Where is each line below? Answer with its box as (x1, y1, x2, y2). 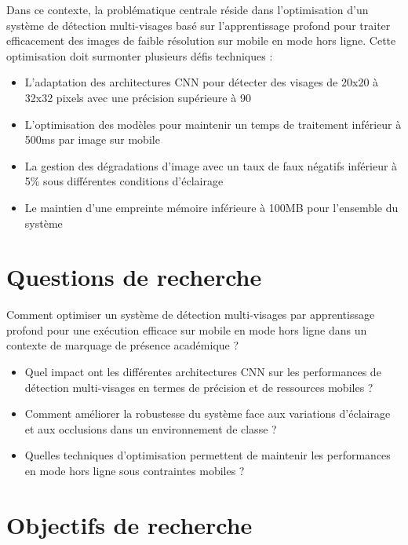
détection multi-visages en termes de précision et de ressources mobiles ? (24, 379, 373, 395)
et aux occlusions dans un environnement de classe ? (24, 420, 277, 437)
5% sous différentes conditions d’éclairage (24, 173, 224, 189)
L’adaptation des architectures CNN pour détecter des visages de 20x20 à (24, 74, 379, 90)
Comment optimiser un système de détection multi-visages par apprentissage (6, 306, 375, 323)
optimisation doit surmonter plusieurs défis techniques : (6, 47, 273, 64)
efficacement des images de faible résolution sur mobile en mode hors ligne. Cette (6, 32, 396, 49)
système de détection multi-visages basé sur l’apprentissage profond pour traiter (6, 16, 391, 33)
